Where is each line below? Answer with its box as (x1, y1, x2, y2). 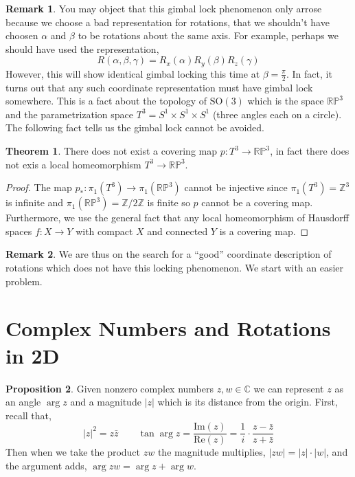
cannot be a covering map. (201, 195, 313, 210)
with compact (76, 223, 133, 238)
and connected (147, 223, 208, 238)
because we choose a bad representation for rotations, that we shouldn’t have (5, 14, 330, 29)
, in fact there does (270, 144, 350, 158)
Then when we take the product (5, 445, 141, 459)
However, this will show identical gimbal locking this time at (5, 66, 260, 80)
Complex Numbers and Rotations (5, 314, 331, 342)
